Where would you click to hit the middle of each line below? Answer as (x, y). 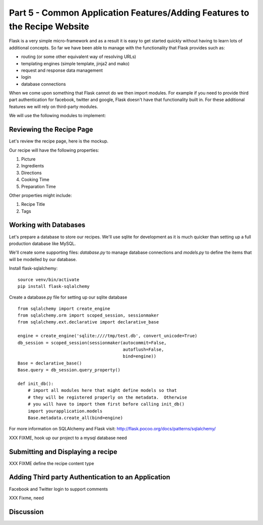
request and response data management (62, 70)
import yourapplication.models (65, 411)
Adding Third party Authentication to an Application (90, 477)
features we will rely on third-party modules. (54, 106)
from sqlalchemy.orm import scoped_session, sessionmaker (88, 315)
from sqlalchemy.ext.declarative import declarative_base (88, 322)
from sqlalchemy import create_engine (64, 308)
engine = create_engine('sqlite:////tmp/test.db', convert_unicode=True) (108, 336)
